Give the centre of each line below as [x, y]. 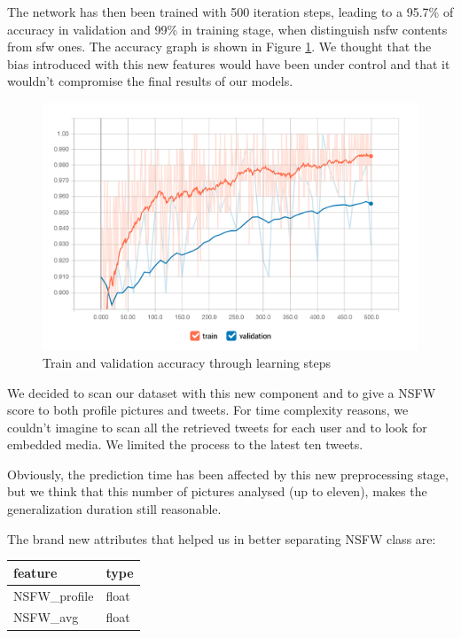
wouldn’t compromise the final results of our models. [150, 81]
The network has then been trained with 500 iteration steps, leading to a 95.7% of [230, 12]
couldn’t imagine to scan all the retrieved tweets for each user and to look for [217, 427]
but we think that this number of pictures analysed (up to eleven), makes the [217, 491]
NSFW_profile [54, 595]
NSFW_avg [46, 617]
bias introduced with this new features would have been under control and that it [229, 63]
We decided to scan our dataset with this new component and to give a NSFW [222, 392]
